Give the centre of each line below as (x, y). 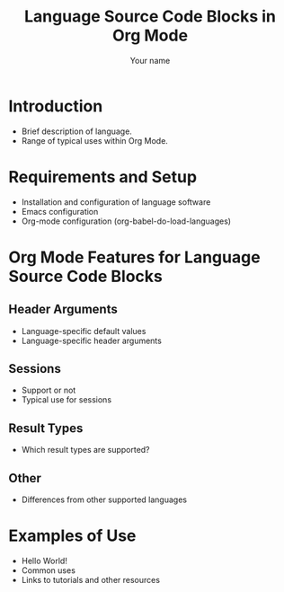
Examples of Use (72, 536)
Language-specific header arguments (92, 340)
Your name (150, 60)
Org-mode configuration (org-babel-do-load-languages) (126, 221)
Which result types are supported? (85, 450)
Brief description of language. (76, 131)
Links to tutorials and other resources (91, 580)
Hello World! (44, 561)
